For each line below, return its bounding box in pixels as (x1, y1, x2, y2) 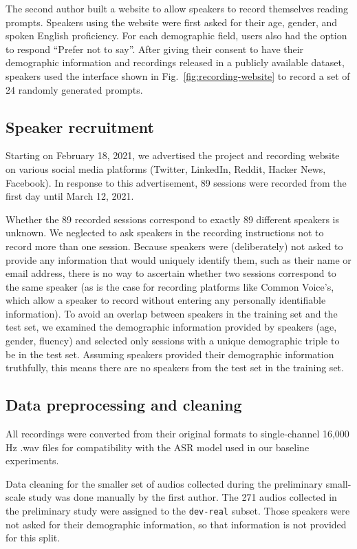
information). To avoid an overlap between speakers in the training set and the (6, 306, 338, 320)
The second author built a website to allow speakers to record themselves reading (6, 1, 348, 15)
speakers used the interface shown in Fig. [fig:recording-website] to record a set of (6, 68, 350, 83)
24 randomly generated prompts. (6, 82, 143, 96)
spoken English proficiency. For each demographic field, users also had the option (6, 28, 347, 43)
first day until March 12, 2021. (6, 189, 134, 203)
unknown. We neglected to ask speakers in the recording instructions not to (6, 225, 324, 240)
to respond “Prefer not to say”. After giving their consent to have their (6, 41, 304, 56)
